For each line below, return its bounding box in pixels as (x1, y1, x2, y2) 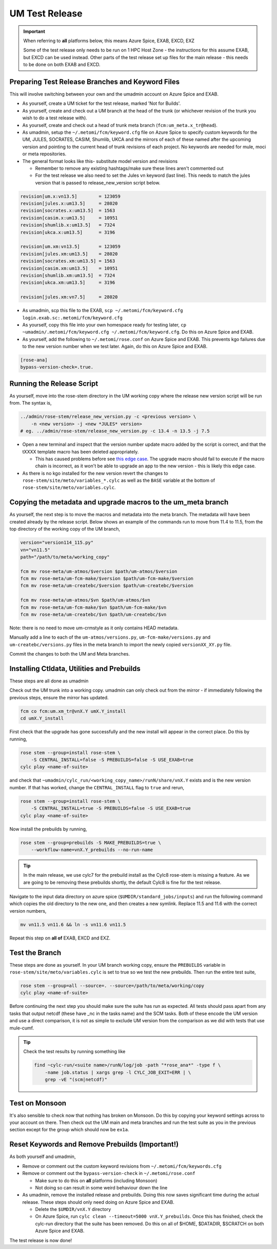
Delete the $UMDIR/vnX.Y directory (35, 1206, 111, 1212)
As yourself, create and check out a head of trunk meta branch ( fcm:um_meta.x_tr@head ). (22, 122, 218, 128)
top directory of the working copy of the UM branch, (9, 526, 121, 532)
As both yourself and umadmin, (9, 1153, 76, 1160)
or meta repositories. (22, 151, 67, 157)
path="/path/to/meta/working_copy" (20, 554, 110, 560)
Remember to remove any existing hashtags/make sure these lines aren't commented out (35, 165, 224, 171)
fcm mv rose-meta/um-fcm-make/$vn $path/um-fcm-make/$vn (20, 604, 167, 610)
